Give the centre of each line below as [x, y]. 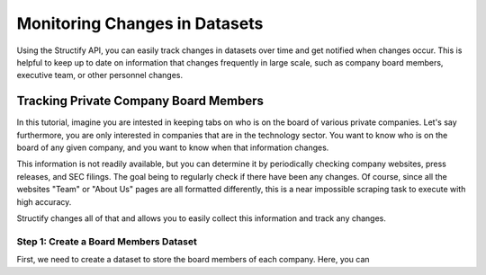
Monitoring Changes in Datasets [140, 23]
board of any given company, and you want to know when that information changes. [173, 147]
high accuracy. [44, 201]
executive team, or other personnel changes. [100, 75]
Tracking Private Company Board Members [140, 101]
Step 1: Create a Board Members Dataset [107, 241]
